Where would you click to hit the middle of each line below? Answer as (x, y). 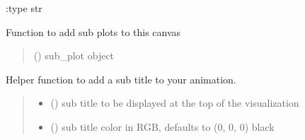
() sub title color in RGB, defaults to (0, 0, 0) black (162, 126)
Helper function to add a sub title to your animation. (121, 79)
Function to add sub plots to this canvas (93, 31)
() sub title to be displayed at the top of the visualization (175, 103)
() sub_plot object (74, 56)
